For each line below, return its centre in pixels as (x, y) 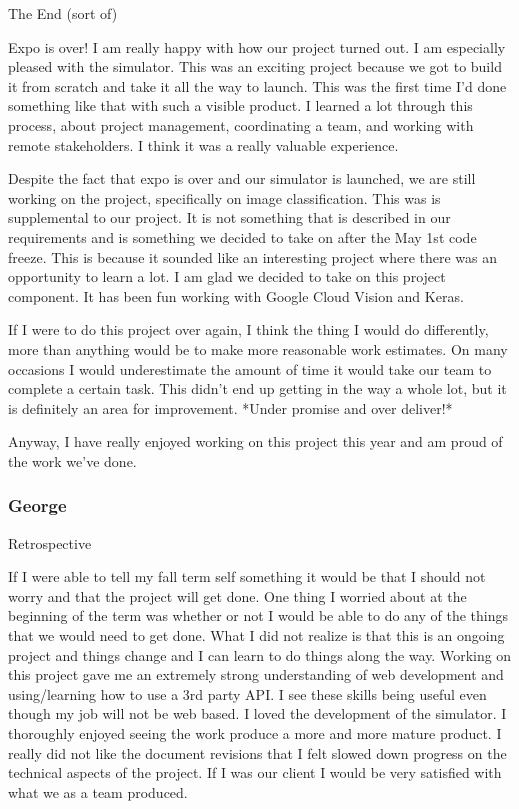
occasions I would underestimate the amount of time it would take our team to (250, 368)
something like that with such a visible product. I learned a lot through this (240, 105)
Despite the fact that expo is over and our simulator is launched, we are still (242, 178)
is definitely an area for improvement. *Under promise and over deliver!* (230, 407)
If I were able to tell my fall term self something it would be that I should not (247, 576)
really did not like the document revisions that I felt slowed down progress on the (257, 752)
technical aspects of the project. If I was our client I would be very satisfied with (255, 772)
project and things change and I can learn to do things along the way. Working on (260, 654)
